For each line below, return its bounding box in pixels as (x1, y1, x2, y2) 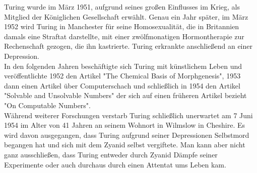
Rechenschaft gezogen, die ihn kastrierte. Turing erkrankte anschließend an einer (4, 41, 252, 51)
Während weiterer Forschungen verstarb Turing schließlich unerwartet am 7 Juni (4, 110, 253, 120)
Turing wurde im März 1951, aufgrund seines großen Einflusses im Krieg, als (4, 2, 240, 12)
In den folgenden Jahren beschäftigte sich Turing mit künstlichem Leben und (4, 60, 242, 71)
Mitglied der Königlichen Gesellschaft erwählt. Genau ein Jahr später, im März (4, 11, 248, 22)
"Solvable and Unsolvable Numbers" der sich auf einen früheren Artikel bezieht (4, 90, 247, 101)
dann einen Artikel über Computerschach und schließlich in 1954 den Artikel (4, 80, 240, 91)
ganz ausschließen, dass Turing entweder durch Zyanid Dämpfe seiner (4, 149, 218, 159)
